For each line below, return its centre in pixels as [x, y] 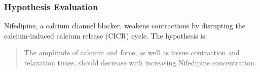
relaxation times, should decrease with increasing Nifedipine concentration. [140, 62]
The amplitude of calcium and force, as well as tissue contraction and [132, 52]
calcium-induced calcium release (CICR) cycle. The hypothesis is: [106, 35]
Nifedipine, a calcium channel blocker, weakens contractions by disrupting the [125, 26]
